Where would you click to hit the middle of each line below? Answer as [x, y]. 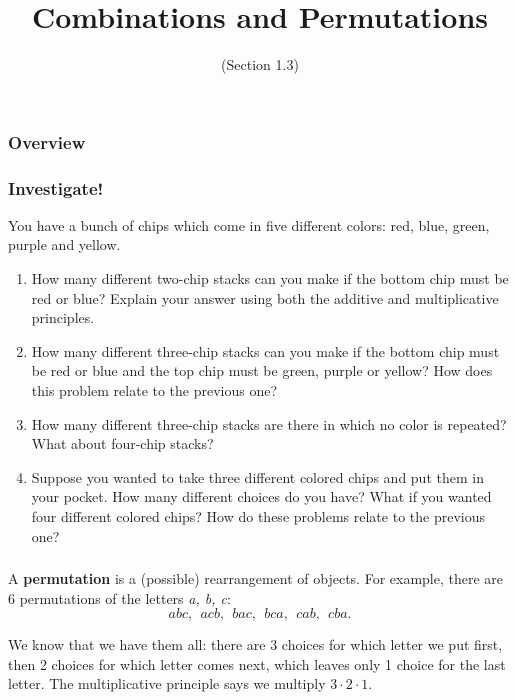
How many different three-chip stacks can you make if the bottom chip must [265, 350]
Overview [47, 141]
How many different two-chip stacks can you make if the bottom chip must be [270, 278]
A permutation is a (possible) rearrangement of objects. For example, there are [256, 578]
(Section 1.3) [260, 64]
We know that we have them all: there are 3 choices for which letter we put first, [255, 644]
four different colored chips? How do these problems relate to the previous [258, 515]
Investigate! [56, 187]
